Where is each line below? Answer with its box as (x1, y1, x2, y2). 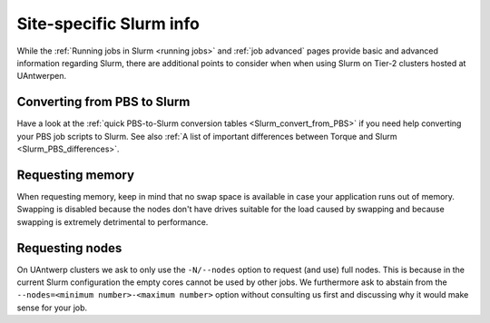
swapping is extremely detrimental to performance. (16, 216, 209, 227)
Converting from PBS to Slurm (16, 94, 191, 110)
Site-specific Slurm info (16, 14, 200, 34)
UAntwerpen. (16, 71, 67, 82)
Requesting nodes (16, 240, 122, 256)
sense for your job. (16, 302, 88, 313)
